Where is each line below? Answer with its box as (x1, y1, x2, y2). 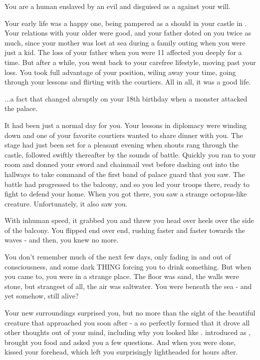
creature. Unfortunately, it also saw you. (4, 198, 128, 208)
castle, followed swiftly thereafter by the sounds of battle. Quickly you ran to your (4, 149, 256, 159)
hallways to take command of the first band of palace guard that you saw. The (4, 168, 245, 179)
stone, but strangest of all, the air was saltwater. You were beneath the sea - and (4, 280, 252, 291)
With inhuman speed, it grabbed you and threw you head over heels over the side (4, 215, 254, 225)
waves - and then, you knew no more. (4, 234, 119, 245)
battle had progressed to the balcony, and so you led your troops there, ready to (4, 178, 250, 189)
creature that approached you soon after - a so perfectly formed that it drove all (4, 317, 250, 327)
